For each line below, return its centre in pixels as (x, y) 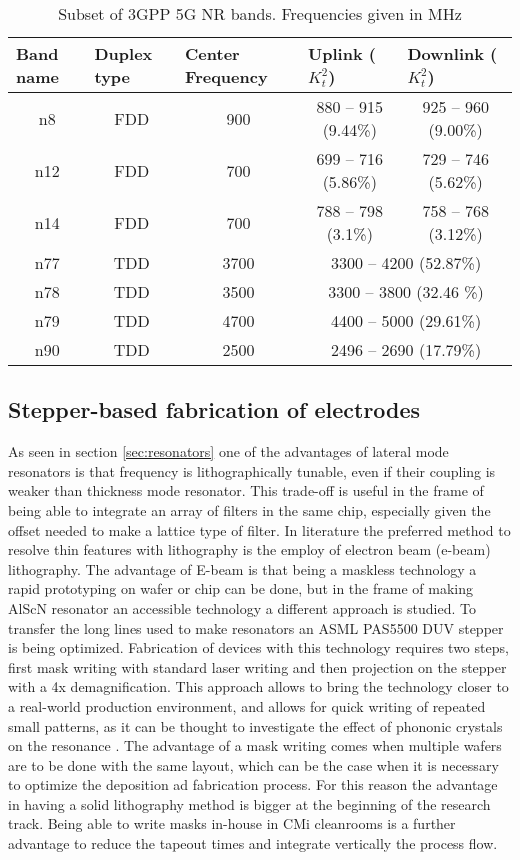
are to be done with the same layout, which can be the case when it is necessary (253, 764)
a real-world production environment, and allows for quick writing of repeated (247, 705)
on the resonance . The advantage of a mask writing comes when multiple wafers (255, 745)
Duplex (123, 53)
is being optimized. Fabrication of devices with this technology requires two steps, (258, 647)
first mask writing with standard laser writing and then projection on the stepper (257, 666)
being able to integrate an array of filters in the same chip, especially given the (249, 509)
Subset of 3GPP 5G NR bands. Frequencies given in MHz (260, 13)
